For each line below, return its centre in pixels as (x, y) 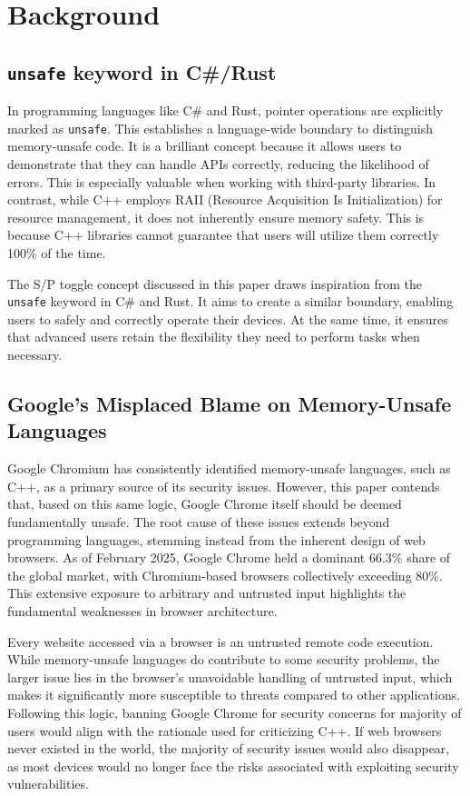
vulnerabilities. (48, 784)
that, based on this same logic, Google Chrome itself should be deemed (205, 504)
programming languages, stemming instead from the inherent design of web (216, 539)
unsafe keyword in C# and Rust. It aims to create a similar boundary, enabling (230, 301)
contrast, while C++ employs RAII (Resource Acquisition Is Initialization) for (225, 199)
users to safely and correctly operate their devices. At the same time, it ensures (228, 318)
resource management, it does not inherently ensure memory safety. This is (216, 217)
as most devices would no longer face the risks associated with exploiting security (233, 766)
